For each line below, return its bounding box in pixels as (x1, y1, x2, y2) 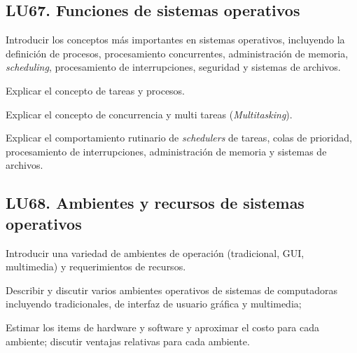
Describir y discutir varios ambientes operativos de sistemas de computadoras (6, 282, 337, 297)
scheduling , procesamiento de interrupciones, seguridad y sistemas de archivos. (6, 60, 341, 74)
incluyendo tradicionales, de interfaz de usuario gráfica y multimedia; (6, 296, 302, 311)
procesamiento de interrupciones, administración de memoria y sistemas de (6, 144, 327, 158)
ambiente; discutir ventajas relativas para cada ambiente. (6, 333, 250, 348)
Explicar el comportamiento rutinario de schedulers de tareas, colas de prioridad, (6, 130, 352, 145)
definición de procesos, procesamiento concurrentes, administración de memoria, (6, 46, 349, 60)
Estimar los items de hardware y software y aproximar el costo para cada (6, 319, 320, 334)
